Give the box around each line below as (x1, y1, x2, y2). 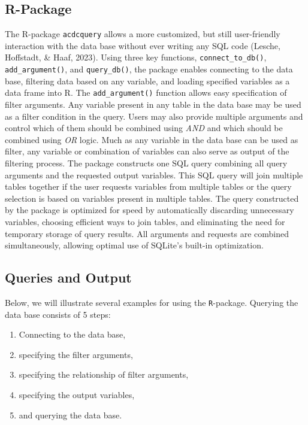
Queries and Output (5, 268, 132, 287)
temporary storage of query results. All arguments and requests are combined (5, 227, 289, 239)
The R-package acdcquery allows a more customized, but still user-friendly (5, 28, 280, 40)
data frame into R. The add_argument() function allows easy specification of (5, 86, 287, 99)
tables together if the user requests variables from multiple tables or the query (5, 180, 292, 193)
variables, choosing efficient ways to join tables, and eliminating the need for (5, 215, 285, 227)
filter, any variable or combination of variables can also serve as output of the (5, 145, 289, 157)
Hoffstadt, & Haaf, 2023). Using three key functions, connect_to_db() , (5, 51, 267, 63)
